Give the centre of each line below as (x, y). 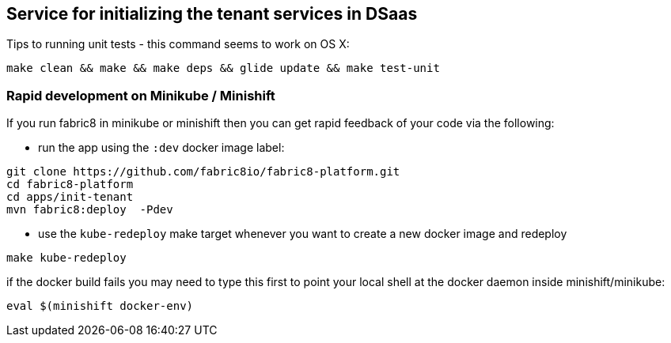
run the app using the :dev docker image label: (161, 148)
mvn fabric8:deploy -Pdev (90, 210)
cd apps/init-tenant (70, 197)
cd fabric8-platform (70, 185)
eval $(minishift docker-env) (100, 306)
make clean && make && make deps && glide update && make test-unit (223, 68)
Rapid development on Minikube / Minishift (141, 95)
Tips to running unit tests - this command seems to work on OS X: (178, 44)
